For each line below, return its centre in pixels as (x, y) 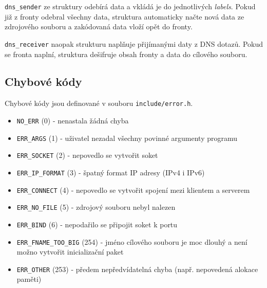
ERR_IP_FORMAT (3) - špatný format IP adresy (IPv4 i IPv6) (111, 172)
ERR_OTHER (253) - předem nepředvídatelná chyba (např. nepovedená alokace (137, 269)
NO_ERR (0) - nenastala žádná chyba (73, 120)
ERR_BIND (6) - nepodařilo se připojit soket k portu (97, 224)
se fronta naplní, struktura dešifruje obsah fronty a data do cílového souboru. (126, 54)
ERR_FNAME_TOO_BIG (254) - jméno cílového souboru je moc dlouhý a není (132, 241)
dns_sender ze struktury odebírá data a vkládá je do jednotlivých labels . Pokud (130, 6)
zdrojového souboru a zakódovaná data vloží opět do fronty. (99, 26)
